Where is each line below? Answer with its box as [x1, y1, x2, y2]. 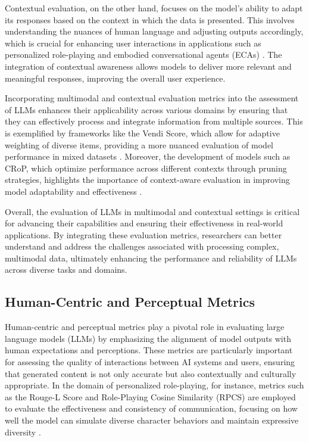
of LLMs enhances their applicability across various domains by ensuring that [5, 103, 288, 116]
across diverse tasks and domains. [5, 263, 127, 276]
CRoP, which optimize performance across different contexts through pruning [5, 161, 287, 174]
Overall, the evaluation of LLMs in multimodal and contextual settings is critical [5, 205, 300, 217]
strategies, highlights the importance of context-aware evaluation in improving [5, 173, 290, 186]
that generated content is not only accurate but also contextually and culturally [5, 367, 296, 379]
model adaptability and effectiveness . [5, 185, 142, 197]
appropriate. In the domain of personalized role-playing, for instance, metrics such [5, 379, 304, 391]
